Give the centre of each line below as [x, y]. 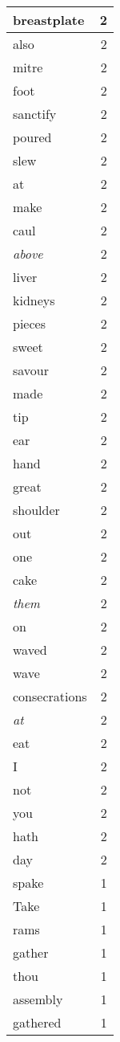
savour [31, 370]
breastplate [49, 20]
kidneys [34, 300]
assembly [38, 999]
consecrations [50, 696]
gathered [37, 1022]
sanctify [35, 114]
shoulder [36, 510]
